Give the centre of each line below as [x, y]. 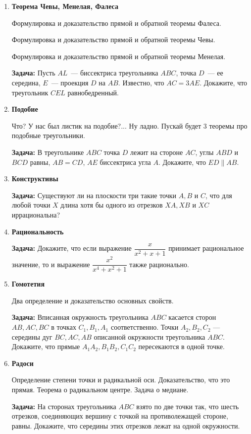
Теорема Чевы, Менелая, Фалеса [65, 6]
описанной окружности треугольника [150, 336]
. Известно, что [141, 82]
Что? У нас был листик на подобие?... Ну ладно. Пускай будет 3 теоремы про [129, 125]
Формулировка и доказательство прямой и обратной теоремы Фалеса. [116, 23]
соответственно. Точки [145, 327]
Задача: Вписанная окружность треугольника [80, 317]
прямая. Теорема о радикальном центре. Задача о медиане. [100, 390]
